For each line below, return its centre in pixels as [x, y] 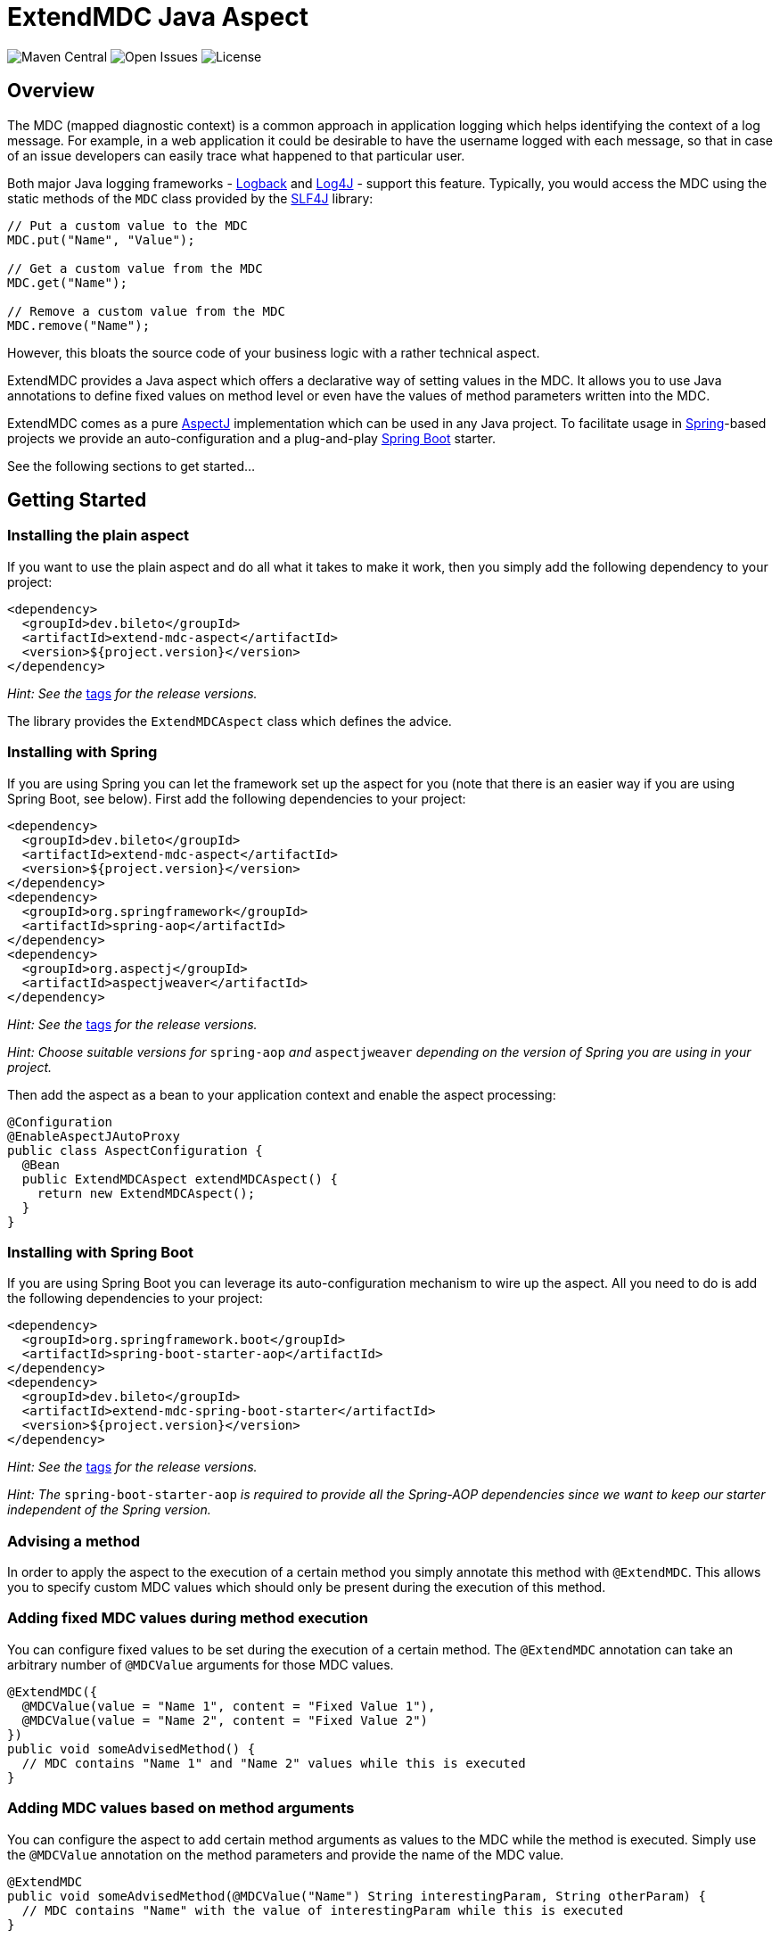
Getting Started [77, 500]
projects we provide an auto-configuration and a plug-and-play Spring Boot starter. [251, 438]
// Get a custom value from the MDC [135, 268]
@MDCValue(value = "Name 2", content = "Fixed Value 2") [225, 1720]
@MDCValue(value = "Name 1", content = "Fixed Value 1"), [229, 1706]
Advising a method [74, 1541]
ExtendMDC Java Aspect [158, 17]
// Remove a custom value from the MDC [146, 311]
